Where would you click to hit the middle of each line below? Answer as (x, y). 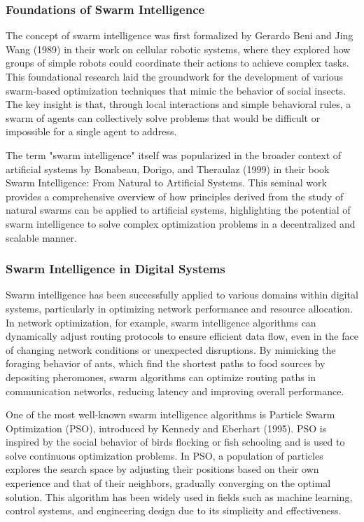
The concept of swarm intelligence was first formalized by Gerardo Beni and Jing (180, 35)
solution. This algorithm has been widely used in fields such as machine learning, (179, 496)
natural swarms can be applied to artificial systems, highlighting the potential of (178, 210)
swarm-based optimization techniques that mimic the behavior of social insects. (176, 90)
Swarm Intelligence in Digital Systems (115, 269)
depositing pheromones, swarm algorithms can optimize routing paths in (161, 377)
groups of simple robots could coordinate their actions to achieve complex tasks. (177, 63)
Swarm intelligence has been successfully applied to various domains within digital (182, 295)
